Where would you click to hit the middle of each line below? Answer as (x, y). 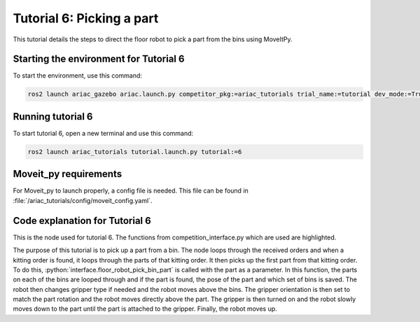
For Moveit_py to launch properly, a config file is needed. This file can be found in (131, 191)
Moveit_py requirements (68, 174)
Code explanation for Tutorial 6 (82, 220)
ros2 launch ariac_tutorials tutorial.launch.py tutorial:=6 (135, 152)
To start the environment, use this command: (78, 76)
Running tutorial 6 (53, 117)
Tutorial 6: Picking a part (86, 18)
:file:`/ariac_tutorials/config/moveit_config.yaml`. (83, 200)
